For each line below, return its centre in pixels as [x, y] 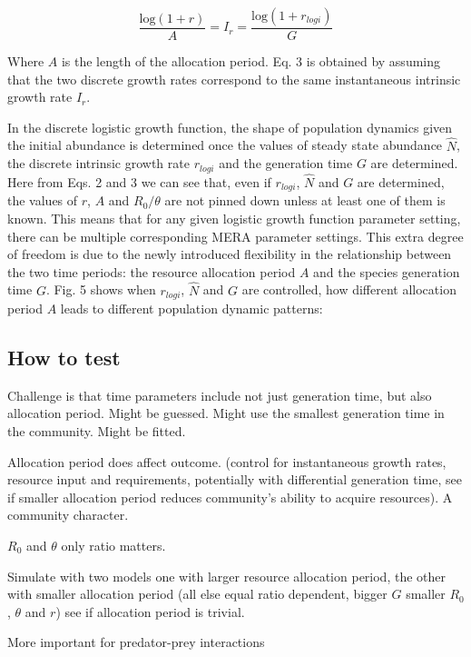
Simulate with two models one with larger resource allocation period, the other [226, 576]
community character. [68, 515]
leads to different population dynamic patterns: [191, 308]
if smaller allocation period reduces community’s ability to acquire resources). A [230, 497]
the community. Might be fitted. [97, 430]
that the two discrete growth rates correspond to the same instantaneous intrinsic [234, 79]
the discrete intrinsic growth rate [98, 163]
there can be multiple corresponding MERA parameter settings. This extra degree [235, 236]
